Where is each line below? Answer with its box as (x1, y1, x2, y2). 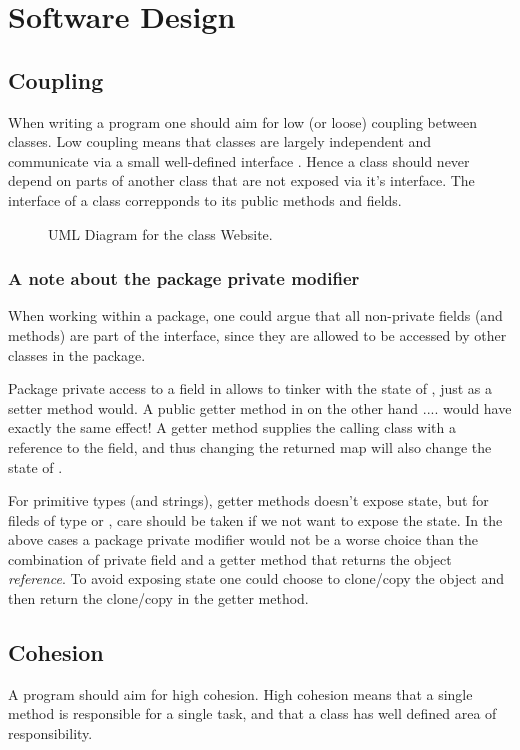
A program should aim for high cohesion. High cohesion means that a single (8, 683, 473, 704)
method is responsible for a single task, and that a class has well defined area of (8, 703, 497, 724)
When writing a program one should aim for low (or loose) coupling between (8, 111, 477, 132)
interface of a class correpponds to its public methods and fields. (8, 189, 402, 210)
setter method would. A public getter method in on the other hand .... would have (8, 397, 512, 418)
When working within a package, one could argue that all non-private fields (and (8, 305, 503, 326)
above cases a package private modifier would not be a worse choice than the (8, 529, 479, 550)
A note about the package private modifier (8, 266, 360, 291)
